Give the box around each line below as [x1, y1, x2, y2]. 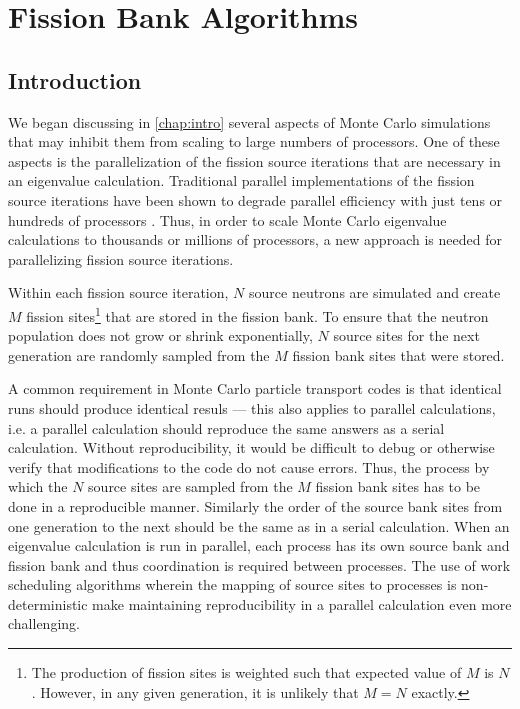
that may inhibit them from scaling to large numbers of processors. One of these [8, 131, 500, 152]
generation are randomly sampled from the [8, 344, 270, 365]
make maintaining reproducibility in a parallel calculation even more [92, 593, 512, 614]
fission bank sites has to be [315, 476, 481, 497]
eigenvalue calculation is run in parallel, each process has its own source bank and [8, 535, 510, 556]
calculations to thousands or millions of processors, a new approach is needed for [8, 229, 502, 250]
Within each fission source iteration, [8, 282, 229, 303]
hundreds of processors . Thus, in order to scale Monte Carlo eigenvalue [8, 209, 447, 230]
